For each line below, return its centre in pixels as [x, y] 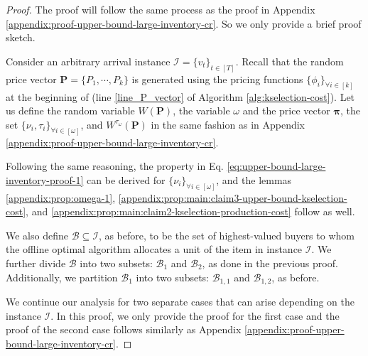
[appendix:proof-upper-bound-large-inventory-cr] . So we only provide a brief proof [184, 23]
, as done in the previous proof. [270, 263]
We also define [37, 235]
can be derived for [126, 179]
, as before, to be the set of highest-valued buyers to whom [226, 235]
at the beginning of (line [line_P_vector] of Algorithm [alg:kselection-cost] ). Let [180, 96]
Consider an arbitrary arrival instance [88, 61]
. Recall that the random [289, 61]
